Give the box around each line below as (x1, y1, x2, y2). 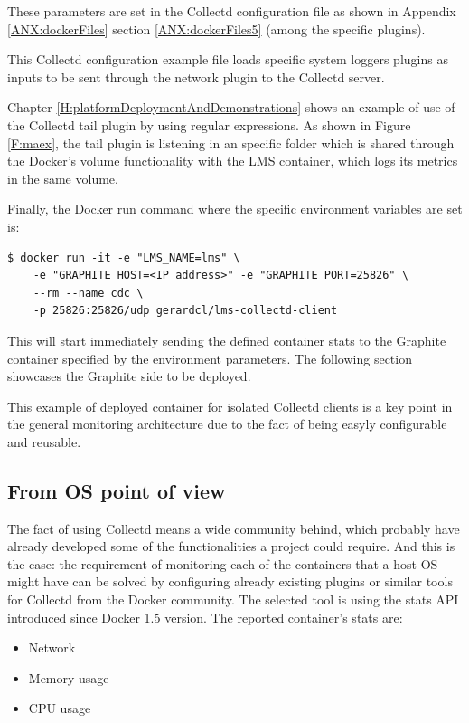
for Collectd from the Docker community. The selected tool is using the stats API (7, 590, 459, 609)
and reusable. (7, 432, 81, 451)
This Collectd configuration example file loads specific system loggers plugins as (7, 50, 448, 69)
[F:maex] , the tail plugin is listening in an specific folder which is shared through (7, 133, 455, 152)
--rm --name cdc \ (33, 286, 144, 300)
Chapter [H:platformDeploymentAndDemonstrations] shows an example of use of (7, 98, 455, 117)
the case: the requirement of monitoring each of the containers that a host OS (7, 554, 438, 573)
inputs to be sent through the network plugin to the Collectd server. (7, 67, 385, 86)
